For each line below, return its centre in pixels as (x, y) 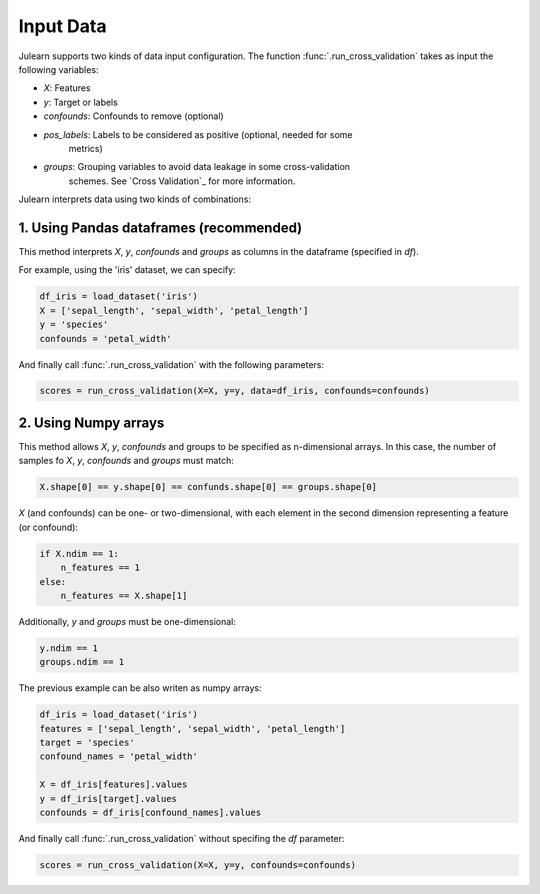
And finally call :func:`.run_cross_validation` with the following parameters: (171, 364)
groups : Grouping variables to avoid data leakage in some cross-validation (196, 167)
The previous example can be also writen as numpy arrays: (140, 688)
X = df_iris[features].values (113, 784)
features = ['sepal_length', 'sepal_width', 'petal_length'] (192, 728)
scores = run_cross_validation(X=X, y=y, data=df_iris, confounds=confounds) (234, 391)
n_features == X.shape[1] (124, 595)
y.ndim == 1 (69, 648)
